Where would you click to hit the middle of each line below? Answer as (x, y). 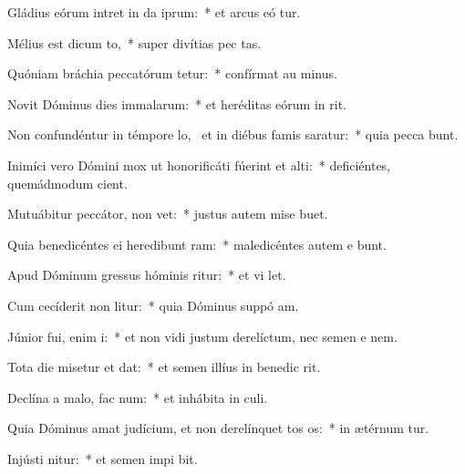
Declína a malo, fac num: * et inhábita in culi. (138, 397)
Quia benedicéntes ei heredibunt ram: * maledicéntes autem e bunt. (197, 244)
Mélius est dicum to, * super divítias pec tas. (134, 42)
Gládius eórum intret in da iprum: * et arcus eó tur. (154, 12)
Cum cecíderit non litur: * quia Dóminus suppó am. (153, 305)
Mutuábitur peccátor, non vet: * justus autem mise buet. (168, 214)
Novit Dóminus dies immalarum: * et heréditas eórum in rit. (177, 103)
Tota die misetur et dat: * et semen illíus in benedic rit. (164, 367)
